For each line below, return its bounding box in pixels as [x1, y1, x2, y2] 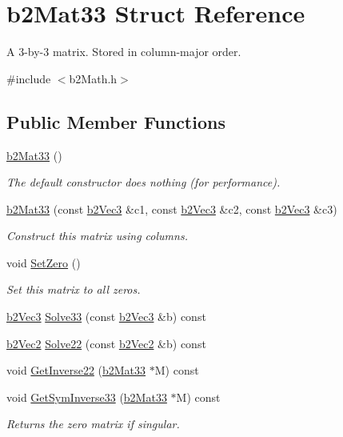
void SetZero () [6, 254, 81, 271]
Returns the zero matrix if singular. [6, 415, 180, 432]
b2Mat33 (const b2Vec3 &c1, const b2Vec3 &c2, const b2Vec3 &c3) [6, 200, 337, 217]
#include [6, 70, 51, 86]
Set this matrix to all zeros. [6, 281, 141, 298]
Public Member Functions [6, 109, 225, 134]
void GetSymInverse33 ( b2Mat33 [6, 388, 167, 405]
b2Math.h [69, 70, 118, 86]
